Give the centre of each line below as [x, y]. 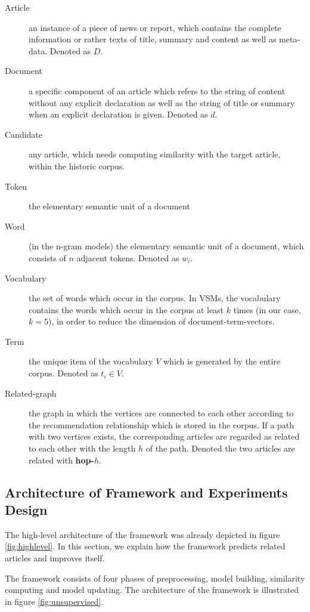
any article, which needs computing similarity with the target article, [155, 154]
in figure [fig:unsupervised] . [54, 601]
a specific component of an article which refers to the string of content [157, 90]
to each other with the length [82, 448]
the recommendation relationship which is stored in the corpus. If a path [161, 424]
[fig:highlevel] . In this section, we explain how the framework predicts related [145, 546]
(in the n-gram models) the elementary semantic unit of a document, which [166, 246]
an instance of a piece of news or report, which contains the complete [155, 27]
